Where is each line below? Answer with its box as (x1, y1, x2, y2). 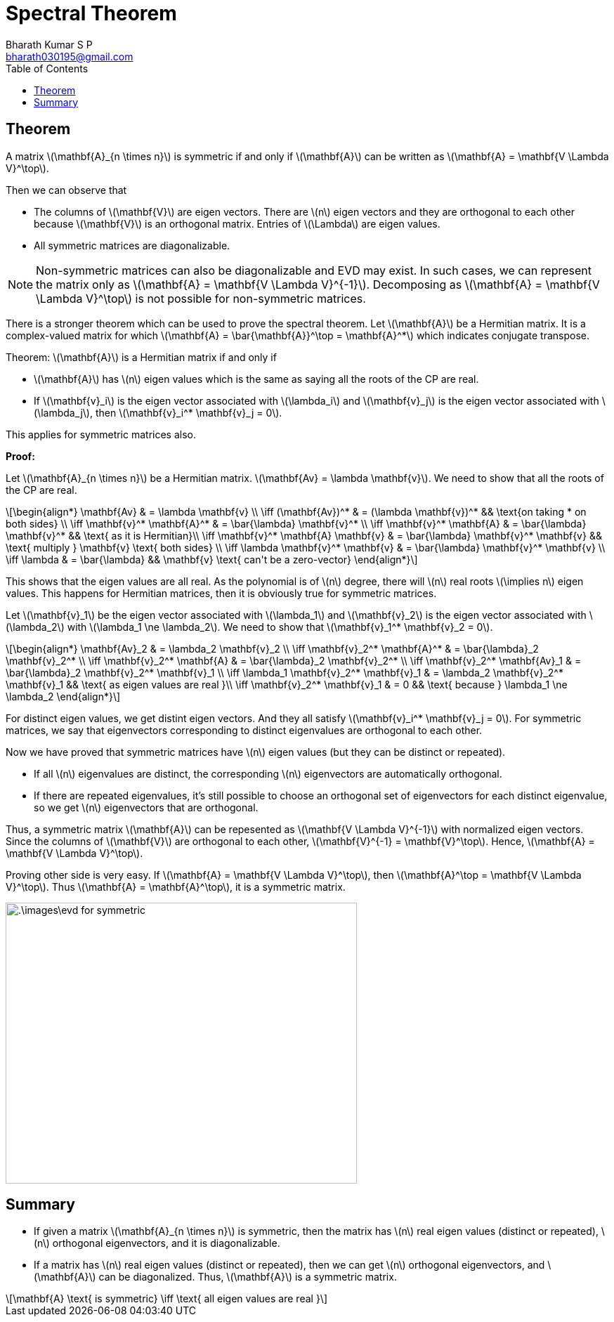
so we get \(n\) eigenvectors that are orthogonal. (34, 801, 259, 813)
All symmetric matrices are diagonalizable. (34, 239, 230, 251)
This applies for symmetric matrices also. (6, 428, 197, 440)
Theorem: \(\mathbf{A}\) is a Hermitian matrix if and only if (6, 351, 277, 363)
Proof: (6, 450, 35, 462)
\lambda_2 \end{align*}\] (6, 690, 121, 702)
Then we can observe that (6, 183, 127, 196)
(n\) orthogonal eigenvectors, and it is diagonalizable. (34, 1237, 280, 1250)
